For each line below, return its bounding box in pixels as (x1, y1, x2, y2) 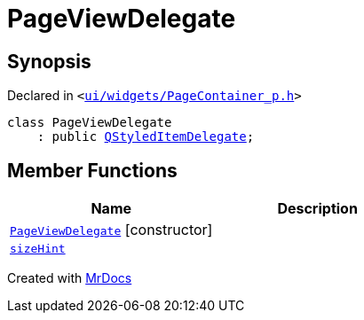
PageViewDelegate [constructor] (10, 221, 213, 239)
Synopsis (7, 50, 91, 73)
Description (277, 199, 358, 218)
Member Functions (7, 159, 178, 182)
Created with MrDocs (7, 270, 132, 286)
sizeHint (10, 242, 66, 256)
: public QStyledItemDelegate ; (36, 129, 255, 144)
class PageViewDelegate (7, 115, 172, 130)
